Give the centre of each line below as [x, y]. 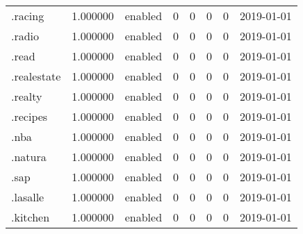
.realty [27, 96]
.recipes [30, 116]
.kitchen [31, 217]
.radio [25, 36]
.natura [29, 157]
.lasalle [28, 197]
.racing [28, 16]
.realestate [36, 76]
